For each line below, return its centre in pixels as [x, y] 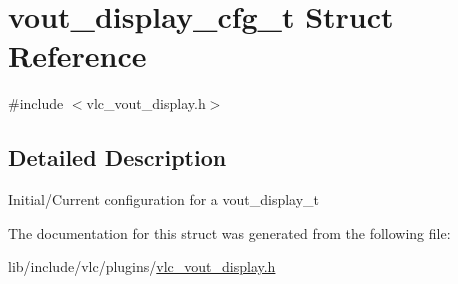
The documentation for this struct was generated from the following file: [229, 232]
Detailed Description [117, 157]
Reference [77, 55]
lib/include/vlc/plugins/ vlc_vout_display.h [142, 266]
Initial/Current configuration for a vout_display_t [164, 199]
